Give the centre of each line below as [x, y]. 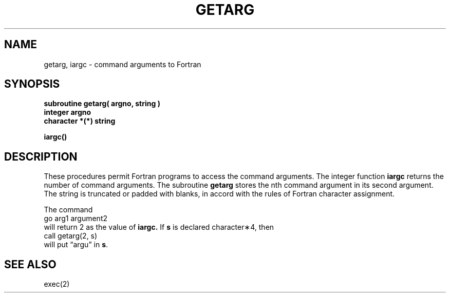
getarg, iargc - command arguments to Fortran [123, 64]
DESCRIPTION [41, 156]
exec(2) [57, 284]
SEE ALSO [30, 264]
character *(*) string [80, 121]
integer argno [68, 112]
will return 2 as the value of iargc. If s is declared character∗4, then [159, 227]
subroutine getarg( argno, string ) [102, 104]
